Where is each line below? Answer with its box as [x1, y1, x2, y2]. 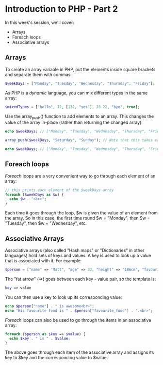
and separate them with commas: [5, 72, 72, 77]
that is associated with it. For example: [5, 258, 82, 264]
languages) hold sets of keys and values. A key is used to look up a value [5, 252, 151, 259]
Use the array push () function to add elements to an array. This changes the [5, 113, 154, 120]
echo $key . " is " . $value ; [9, 336, 70, 341]
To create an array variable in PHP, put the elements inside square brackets [5, 66, 156, 72]
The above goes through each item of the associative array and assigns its [5, 349, 154, 355]
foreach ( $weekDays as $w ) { [5, 192, 64, 197]
